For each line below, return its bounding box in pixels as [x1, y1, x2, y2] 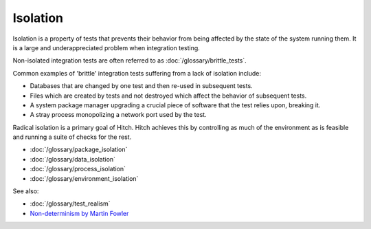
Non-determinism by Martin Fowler [30, 209, 129, 217]
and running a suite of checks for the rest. [12, 133, 132, 141]
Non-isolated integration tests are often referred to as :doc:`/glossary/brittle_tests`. [12, 56, 247, 65]
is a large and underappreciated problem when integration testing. [12, 43, 201, 52]
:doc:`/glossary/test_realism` [30, 199, 111, 208]
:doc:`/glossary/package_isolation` [30, 145, 128, 154]
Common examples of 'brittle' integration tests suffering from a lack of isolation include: [12, 69, 261, 77]
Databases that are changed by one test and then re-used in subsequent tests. [30, 82, 254, 90]
